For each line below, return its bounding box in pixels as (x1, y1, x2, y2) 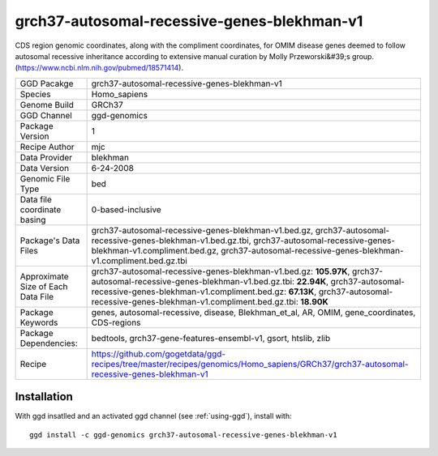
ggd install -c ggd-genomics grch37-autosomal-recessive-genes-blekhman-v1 (29, 430, 337, 439)
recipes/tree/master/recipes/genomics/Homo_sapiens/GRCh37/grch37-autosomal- (91, 358, 409, 369)
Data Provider (19, 151, 73, 163)
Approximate (19, 271, 69, 282)
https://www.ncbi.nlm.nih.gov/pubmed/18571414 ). (17, 63, 184, 73)
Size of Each (19, 280, 68, 292)
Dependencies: (19, 337, 79, 348)
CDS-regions (91, 317, 141, 328)
